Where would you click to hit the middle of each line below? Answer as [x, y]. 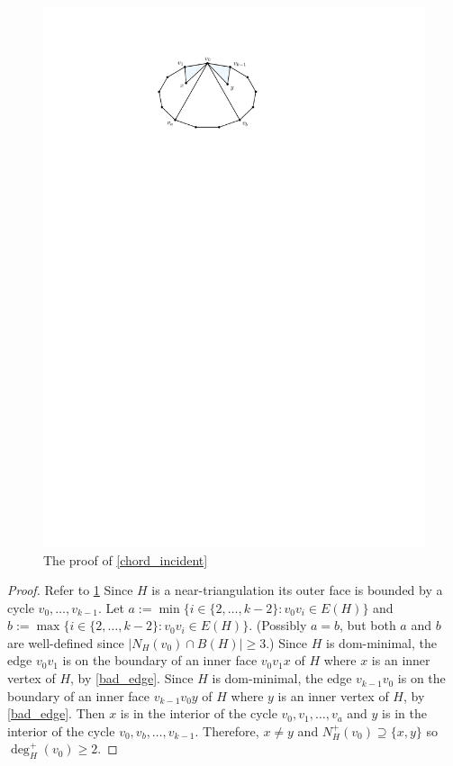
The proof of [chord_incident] [126, 559]
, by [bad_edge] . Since [132, 678]
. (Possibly [278, 625]
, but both [368, 625]
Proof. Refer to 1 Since [70, 590]
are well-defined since [66, 642]
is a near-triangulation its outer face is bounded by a [297, 590]
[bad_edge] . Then [56, 713]
